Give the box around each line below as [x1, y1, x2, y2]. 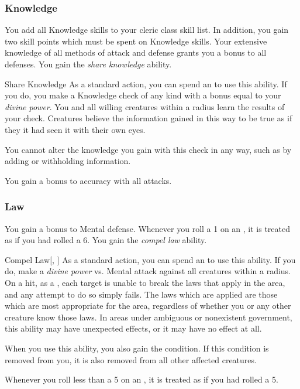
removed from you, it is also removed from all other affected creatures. [5, 353, 257, 366]
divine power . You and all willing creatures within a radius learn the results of [5, 100, 285, 112]
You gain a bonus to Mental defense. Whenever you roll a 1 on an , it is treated [5, 222, 291, 234]
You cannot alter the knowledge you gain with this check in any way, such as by [5, 143, 292, 155]
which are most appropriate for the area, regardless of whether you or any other [5, 299, 291, 312]
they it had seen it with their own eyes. [5, 123, 146, 135]
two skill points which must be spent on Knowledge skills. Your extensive [5, 35, 267, 47]
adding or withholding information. [5, 155, 131, 167]
